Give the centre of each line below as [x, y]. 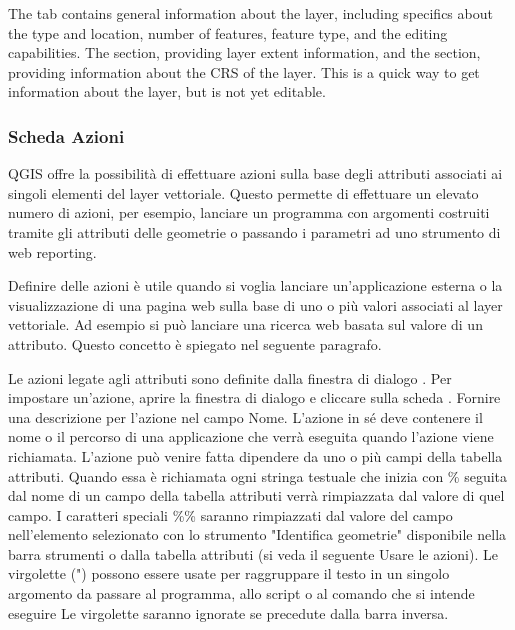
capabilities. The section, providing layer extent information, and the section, [244, 52]
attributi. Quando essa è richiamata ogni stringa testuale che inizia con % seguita [258, 475]
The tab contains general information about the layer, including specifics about [250, 13]
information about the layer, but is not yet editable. [167, 91]
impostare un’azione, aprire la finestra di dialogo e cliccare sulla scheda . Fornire [254, 397]
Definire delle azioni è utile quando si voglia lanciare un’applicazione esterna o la [255, 285]
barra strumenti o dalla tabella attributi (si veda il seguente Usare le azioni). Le [253, 553]
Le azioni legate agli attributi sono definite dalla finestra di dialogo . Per [230, 377]
